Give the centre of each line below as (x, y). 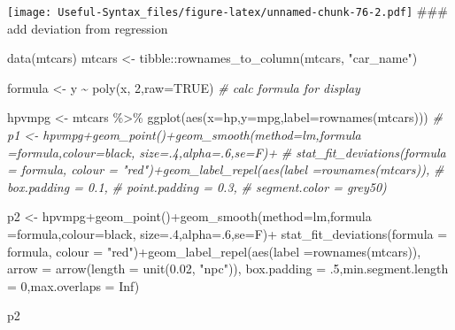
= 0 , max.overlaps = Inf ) (73, 285)
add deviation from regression (88, 28)
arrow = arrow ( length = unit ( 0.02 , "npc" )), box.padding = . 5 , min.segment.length (228, 269)
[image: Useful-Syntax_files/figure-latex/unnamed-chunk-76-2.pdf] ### (227, 11)
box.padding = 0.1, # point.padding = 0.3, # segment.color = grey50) (197, 186)
